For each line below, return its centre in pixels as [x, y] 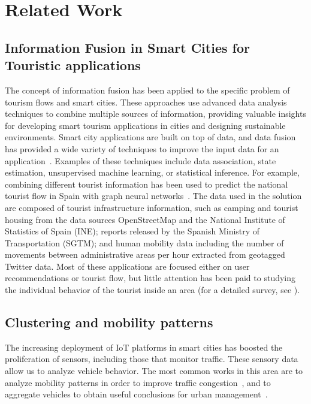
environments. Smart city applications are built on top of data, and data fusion [150, 137]
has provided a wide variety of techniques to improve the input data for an [142, 148]
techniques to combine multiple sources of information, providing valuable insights [155, 114]
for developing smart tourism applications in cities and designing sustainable [145, 125]
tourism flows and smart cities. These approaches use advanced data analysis [146, 102]
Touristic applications [73, 65]
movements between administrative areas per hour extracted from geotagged [145, 254]
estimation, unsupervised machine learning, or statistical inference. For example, [152, 172]
